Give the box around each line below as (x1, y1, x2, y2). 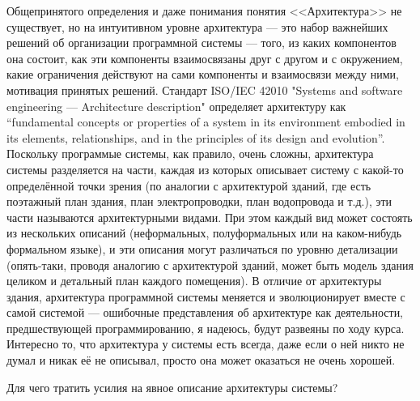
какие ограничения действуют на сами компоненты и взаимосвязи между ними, (6, 66, 399, 83)
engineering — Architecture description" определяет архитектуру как (6, 97, 346, 114)
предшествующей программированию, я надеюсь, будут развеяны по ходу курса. (6, 319, 405, 336)
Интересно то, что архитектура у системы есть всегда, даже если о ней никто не (6, 335, 405, 352)
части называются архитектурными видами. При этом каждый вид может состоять (6, 208, 413, 225)
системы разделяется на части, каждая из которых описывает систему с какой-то (6, 160, 404, 177)
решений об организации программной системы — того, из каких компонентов (6, 34, 397, 51)
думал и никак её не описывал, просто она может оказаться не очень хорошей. (6, 352, 396, 369)
